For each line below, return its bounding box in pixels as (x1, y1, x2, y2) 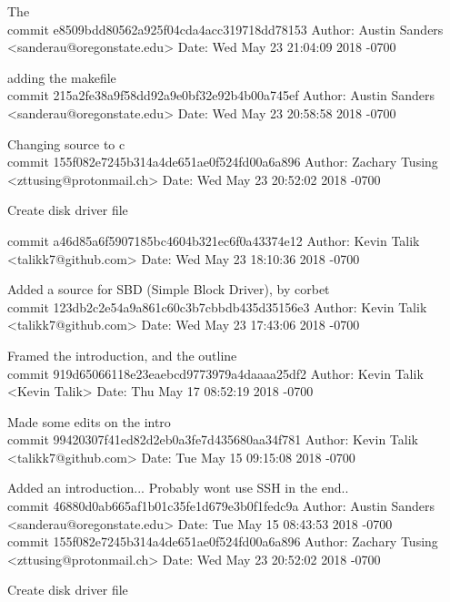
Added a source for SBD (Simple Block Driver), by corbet (7, 280, 330, 299)
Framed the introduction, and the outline (7, 345, 237, 364)
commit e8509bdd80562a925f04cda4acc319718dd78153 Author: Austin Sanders (7, 19, 444, 38)
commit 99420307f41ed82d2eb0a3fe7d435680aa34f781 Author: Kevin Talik (7, 430, 418, 449)
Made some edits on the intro (7, 412, 171, 431)
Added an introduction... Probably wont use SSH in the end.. (7, 478, 349, 497)
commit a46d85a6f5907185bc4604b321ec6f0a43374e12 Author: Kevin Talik (7, 230, 420, 250)
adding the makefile (7, 67, 116, 87)
